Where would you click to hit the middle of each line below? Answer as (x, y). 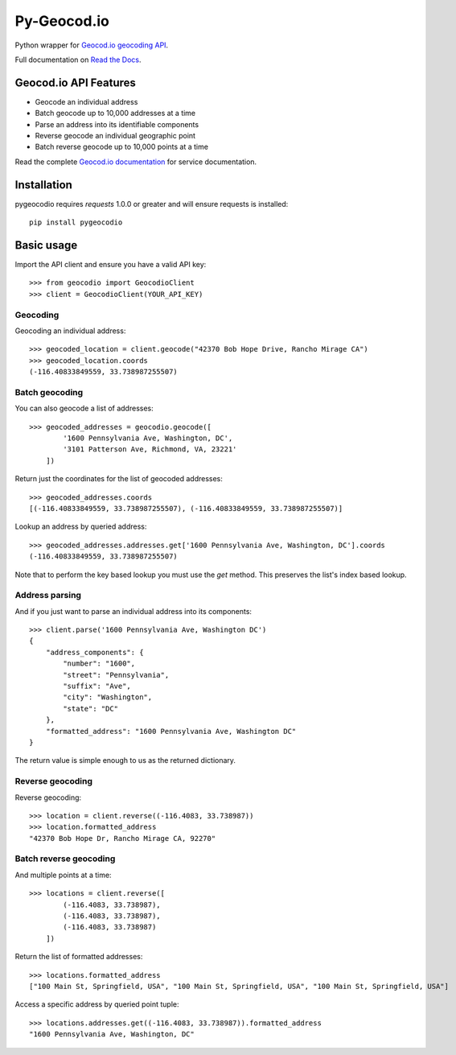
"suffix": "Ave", (97, 686)
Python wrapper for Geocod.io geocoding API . (92, 45)
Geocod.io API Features (76, 82)
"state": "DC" (91, 709)
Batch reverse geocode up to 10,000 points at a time (122, 147)
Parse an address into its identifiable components (117, 124)
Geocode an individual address (86, 101)
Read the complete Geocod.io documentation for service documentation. (136, 162)
